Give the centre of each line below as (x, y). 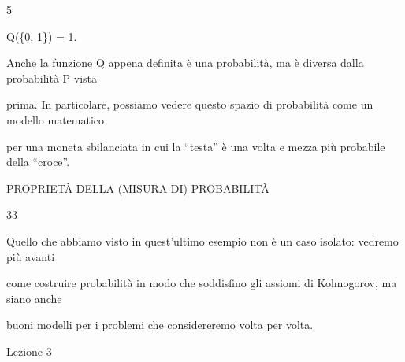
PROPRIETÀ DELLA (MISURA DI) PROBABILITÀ (138, 188)
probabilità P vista (52, 78)
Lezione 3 (29, 351)
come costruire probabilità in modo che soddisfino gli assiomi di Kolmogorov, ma (202, 283)
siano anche (34, 298)
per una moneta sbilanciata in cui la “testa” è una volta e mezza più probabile (196, 146)
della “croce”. (38, 162)
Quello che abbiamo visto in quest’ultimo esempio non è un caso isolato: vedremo (202, 240)
